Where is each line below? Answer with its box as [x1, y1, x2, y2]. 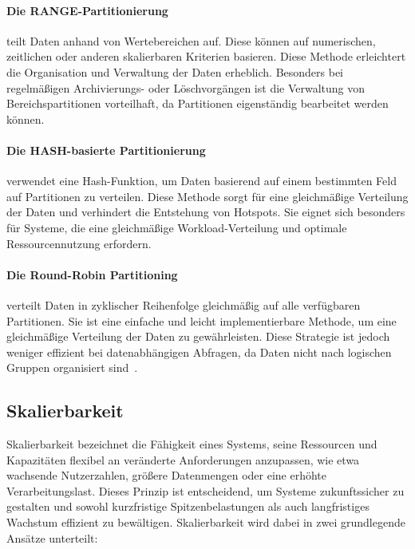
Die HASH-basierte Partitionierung [6, 141, 206, 158]
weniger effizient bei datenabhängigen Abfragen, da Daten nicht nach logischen [6, 343, 392, 360]
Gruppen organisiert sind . [6, 359, 138, 376]
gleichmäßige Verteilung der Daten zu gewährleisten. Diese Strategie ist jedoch [6, 328, 390, 345]
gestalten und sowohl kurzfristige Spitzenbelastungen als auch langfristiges [6, 498, 370, 515]
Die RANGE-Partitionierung [6, 2, 168, 18]
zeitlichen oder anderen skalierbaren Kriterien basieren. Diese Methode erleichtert [6, 48, 406, 65]
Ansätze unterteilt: [6, 529, 98, 546]
